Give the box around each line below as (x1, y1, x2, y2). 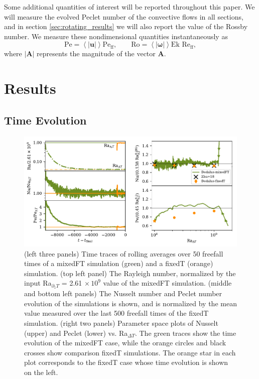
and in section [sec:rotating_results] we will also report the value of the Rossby (4, 21, 248, 32)
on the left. (24, 367, 58, 377)
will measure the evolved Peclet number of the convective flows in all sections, (4, 11, 243, 22)
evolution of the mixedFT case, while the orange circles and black (24, 337, 226, 348)
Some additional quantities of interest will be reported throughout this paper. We (4, 2, 255, 12)
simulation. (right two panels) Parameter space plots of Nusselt (24, 318, 218, 328)
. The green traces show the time (135, 327, 236, 338)
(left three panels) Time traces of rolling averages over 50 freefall (24, 248, 223, 259)
